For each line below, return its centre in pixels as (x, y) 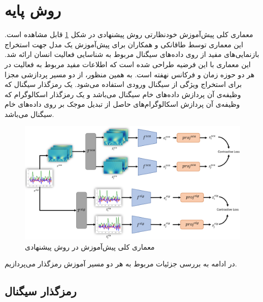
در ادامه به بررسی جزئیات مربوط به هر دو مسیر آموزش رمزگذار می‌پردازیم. (121, 264)
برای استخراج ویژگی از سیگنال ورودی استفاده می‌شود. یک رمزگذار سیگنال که (123, 84)
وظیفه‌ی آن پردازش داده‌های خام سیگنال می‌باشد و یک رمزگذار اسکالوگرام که (123, 94)
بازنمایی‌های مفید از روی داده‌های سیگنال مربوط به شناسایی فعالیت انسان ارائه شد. (132, 54)
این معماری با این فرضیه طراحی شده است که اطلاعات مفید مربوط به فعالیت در (128, 64)
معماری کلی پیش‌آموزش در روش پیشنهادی (90, 246)
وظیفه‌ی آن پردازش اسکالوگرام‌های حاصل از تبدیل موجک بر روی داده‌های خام (122, 104)
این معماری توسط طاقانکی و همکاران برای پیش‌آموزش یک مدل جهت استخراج (124, 44)
